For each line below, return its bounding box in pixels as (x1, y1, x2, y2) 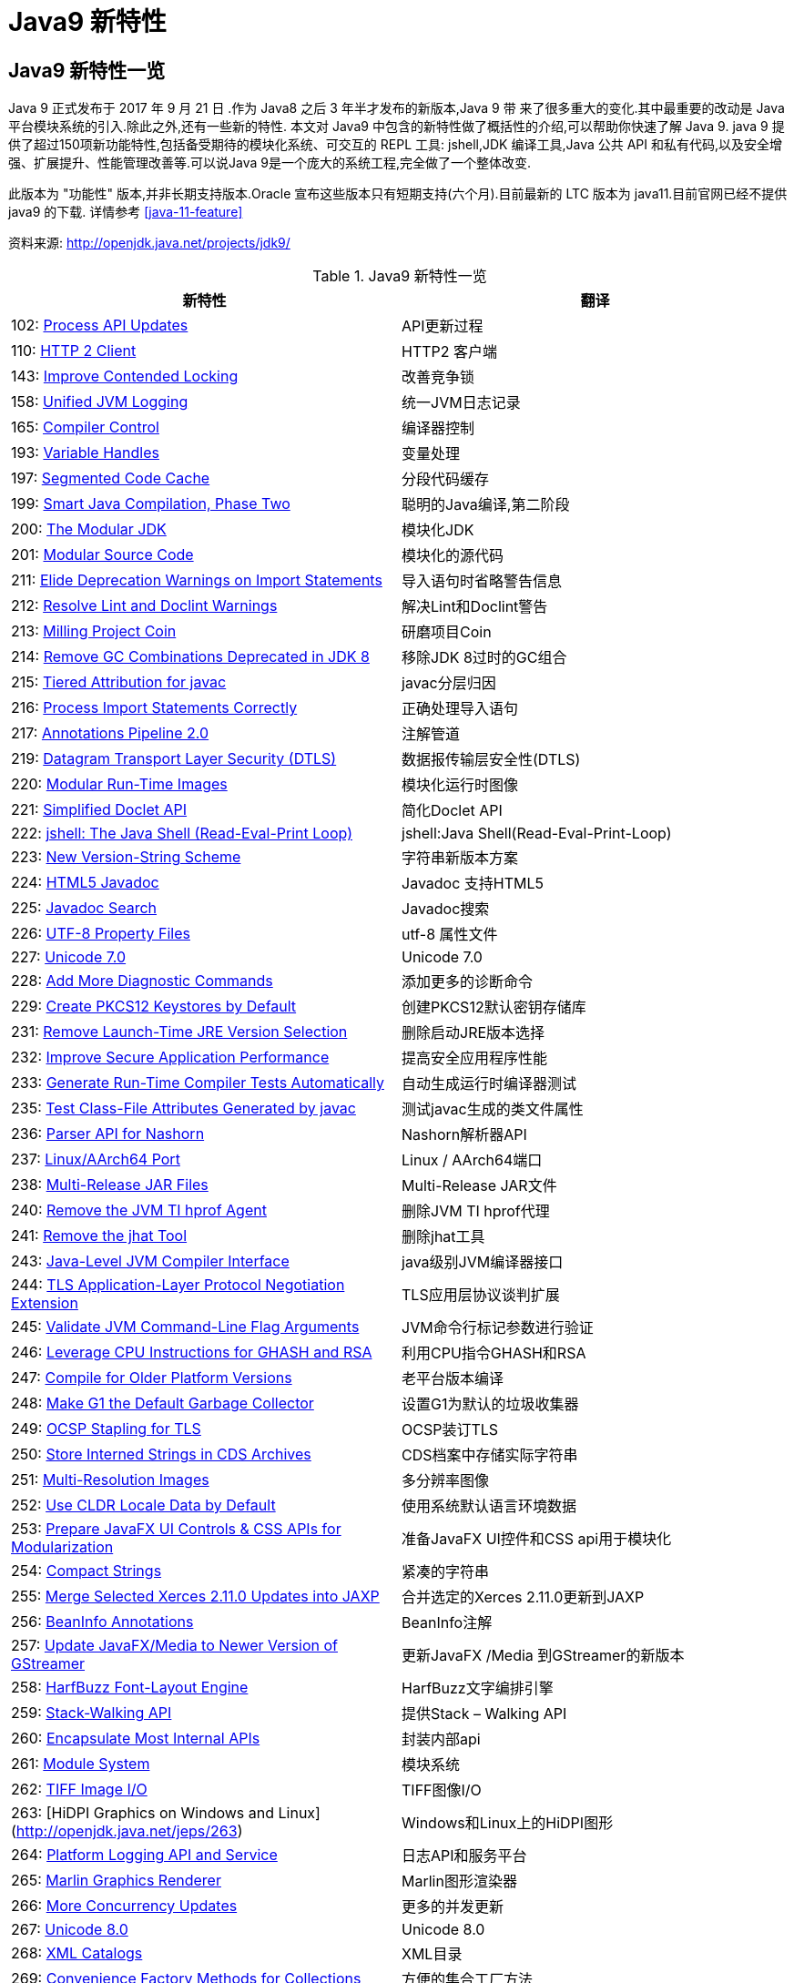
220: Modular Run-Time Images (11, 775, 228, 794)
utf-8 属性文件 (402, 925, 498, 944)
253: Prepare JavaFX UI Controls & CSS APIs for (11, 1520, 341, 1539)
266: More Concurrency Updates (11, 1897, 238, 1916)
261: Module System (11, 1754, 150, 1774)
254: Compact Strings (11, 1561, 162, 1581)
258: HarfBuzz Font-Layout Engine (11, 1678, 249, 1697)
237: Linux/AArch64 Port (11, 1150, 180, 1169)
